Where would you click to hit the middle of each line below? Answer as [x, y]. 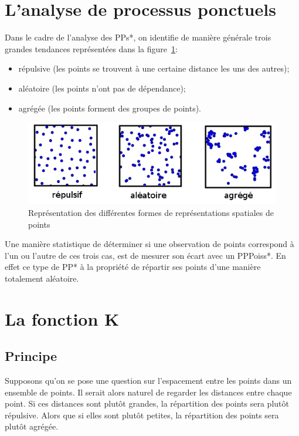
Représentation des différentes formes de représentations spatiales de [151, 212]
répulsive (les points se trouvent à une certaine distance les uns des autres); [154, 68]
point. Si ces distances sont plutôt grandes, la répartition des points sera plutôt [147, 403]
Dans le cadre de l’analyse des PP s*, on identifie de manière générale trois [138, 37]
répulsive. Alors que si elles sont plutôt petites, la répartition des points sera [142, 415]
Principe [31, 356]
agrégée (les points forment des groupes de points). [110, 108]
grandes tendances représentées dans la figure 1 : [91, 48]
